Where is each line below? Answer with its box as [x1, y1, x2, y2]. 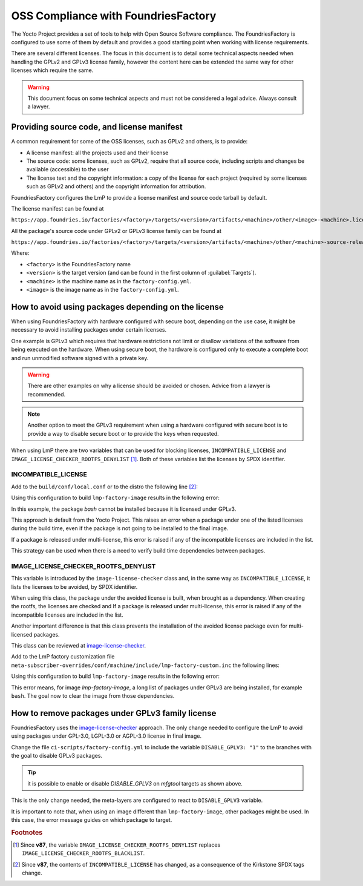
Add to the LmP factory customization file [11, 653, 115, 660]
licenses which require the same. [11, 67, 94, 74]
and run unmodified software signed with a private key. [11, 354, 149, 361]
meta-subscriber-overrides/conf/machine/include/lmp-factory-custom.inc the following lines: [11, 661, 280, 669]
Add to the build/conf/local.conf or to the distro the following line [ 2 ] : [11, 483, 198, 490]
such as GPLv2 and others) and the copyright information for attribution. [26, 183, 206, 190]
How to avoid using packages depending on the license [11, 301, 224, 312]
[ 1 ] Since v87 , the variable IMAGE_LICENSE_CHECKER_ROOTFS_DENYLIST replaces [13, 841, 221, 848]
